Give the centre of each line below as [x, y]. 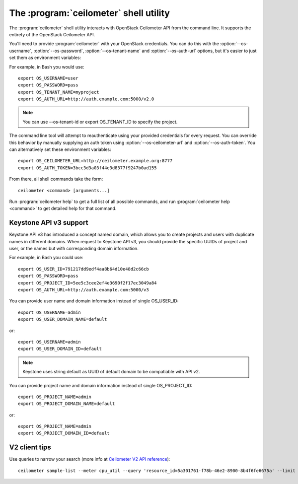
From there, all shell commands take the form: [56, 179]
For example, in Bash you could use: [46, 258]
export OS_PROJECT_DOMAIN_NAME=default [67, 404]
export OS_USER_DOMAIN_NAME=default [63, 319]
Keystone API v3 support [49, 223]
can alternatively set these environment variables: [60, 149]
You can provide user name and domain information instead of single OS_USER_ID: [94, 301]
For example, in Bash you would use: [47, 67]
